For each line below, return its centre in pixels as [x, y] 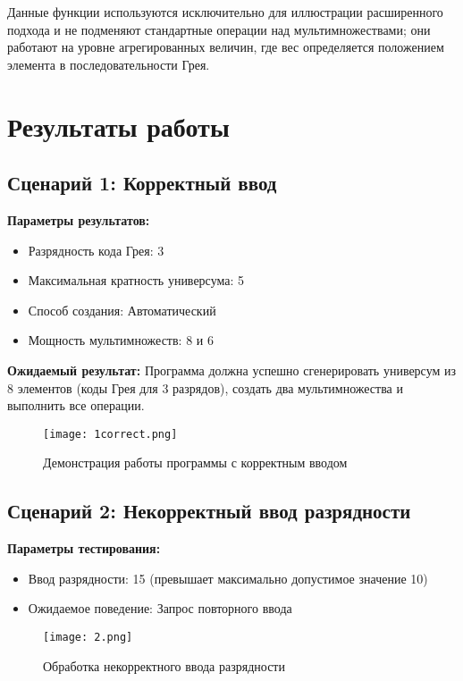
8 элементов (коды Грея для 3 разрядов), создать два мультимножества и [205, 387]
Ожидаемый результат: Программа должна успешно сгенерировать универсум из [232, 370]
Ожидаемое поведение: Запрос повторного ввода [160, 608]
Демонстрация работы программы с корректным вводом [195, 462]
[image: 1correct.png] [110, 434]
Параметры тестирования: [84, 548]
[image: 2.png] [88, 637]
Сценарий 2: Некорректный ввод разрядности [209, 511]
